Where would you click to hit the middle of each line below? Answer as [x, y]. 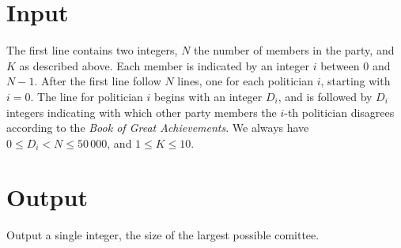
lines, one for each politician [245, 81]
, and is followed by [325, 96]
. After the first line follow [98, 81]
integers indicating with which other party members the [142, 112]
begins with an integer [208, 96]
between [340, 65]
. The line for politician [87, 96]
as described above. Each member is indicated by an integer [165, 65]
